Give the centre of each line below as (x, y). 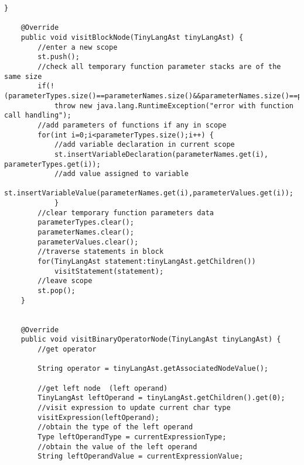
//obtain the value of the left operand (117, 447)
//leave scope (65, 281)
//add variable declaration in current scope (144, 145)
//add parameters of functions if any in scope (132, 125)
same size (23, 76)
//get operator (67, 349)
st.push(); (59, 57)
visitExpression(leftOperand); (98, 417)
